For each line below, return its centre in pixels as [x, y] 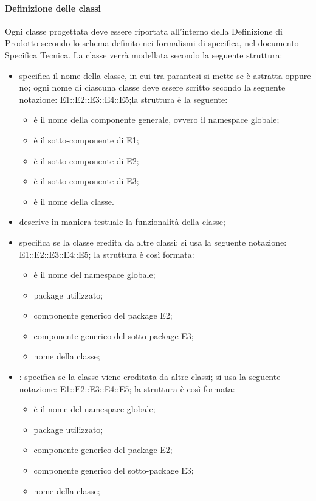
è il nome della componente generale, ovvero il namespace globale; [156, 119]
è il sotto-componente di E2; [86, 160]
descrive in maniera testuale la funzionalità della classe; [122, 222]
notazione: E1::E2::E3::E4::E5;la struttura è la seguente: [123, 99]
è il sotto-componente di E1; [86, 140]
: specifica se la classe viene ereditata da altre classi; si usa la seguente [150, 377]
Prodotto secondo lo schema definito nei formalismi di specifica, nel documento [152, 43]
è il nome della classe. [74, 201]
